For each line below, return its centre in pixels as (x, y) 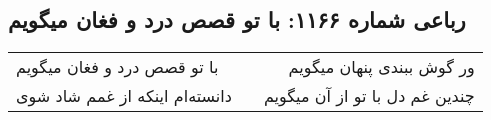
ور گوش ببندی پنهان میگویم (381, 67)
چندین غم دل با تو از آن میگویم (369, 96)
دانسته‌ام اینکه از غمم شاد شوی (124, 96)
